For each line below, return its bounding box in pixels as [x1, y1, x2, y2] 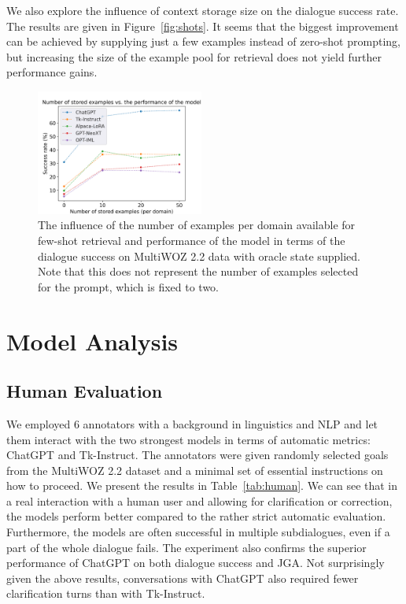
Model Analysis [6, 324, 179, 357]
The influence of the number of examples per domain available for [38, 217, 356, 233]
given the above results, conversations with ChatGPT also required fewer [6, 569, 359, 586]
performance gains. [6, 64, 98, 80]
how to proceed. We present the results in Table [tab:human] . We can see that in [6, 477, 398, 494]
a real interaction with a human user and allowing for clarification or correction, [6, 492, 393, 509]
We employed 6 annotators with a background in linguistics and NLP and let [6, 415, 378, 432]
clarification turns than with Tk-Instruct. [6, 585, 205, 602]
